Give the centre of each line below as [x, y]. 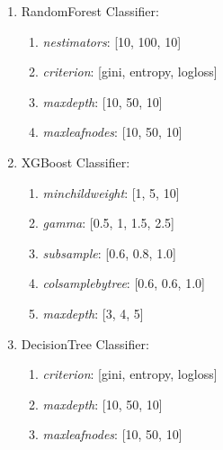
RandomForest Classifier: [90, 11]
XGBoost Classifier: [76, 162]
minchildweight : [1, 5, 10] [111, 192]
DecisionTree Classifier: [85, 343]
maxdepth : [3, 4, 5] [93, 313]
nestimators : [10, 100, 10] [112, 41]
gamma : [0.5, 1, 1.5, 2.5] [108, 223]
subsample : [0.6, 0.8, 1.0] [109, 252]
